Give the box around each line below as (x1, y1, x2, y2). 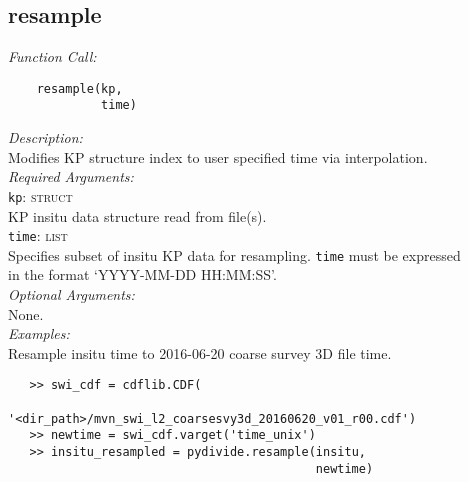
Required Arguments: (8, 166, 134, 187)
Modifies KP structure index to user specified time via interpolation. (8, 146, 428, 167)
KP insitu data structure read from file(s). (8, 205, 267, 226)
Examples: (8, 323, 70, 344)
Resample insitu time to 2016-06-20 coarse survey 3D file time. (8, 342, 392, 363)
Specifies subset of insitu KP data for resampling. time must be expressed (8, 244, 461, 265)
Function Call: (8, 46, 97, 67)
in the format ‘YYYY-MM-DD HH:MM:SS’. (8, 264, 277, 285)
